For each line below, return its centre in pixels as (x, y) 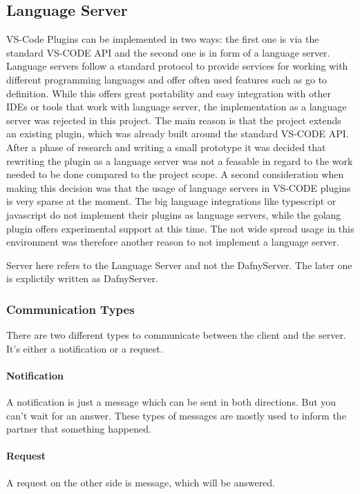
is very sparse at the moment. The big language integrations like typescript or (171, 201)
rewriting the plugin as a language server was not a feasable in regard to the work (180, 160)
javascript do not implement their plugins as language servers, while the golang (174, 214)
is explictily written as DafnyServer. (82, 278)
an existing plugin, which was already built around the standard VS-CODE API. (178, 134)
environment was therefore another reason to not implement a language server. (173, 242)
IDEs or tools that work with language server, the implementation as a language (177, 107)
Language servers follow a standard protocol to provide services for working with (177, 66)
